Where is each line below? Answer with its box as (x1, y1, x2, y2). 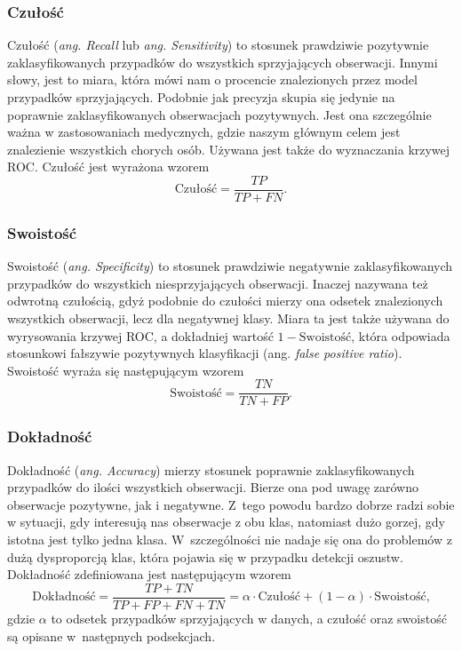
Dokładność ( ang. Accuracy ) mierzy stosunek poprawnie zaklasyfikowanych (7, 460, 415, 479)
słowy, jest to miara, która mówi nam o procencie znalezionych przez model (7, 70, 418, 89)
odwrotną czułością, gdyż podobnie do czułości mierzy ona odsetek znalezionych (7, 291, 443, 310)
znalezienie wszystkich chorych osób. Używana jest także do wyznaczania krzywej (7, 139, 450, 158)
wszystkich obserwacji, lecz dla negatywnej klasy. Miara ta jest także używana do (7, 309, 450, 328)
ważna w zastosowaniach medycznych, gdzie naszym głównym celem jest (7, 123, 401, 141)
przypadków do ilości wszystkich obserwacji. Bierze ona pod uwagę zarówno (7, 478, 419, 496)
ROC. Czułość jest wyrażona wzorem (7, 157, 210, 176)
